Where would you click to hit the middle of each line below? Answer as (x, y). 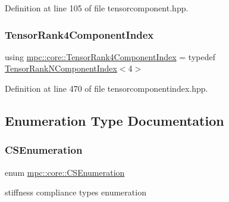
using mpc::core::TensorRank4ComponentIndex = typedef (110, 56)
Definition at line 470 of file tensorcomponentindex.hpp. (106, 88)
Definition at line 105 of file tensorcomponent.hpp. (97, 8)
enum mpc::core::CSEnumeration (65, 172)
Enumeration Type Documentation (114, 120)
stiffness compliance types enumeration (76, 192)
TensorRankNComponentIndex (61, 68)
